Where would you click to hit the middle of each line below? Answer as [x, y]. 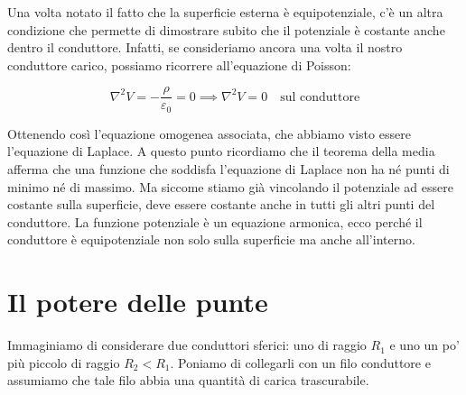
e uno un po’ [424, 345]
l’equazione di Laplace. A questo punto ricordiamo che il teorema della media [221, 151]
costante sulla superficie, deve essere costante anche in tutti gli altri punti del [221, 204]
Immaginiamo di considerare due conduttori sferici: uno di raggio [187, 345]
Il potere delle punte [138, 302]
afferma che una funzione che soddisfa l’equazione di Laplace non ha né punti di [228, 169]
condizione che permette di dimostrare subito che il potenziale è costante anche [226, 29]
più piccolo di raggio [64, 362]
